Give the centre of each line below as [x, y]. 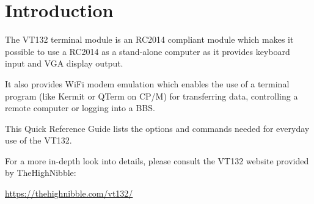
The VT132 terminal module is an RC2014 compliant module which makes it [149, 39]
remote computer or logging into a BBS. [80, 108]
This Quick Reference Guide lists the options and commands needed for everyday [157, 128]
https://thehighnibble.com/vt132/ [69, 193]
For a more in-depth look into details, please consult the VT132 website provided [157, 160]
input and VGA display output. [64, 63]
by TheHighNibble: [41, 173]
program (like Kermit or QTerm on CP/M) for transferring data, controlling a [152, 96]
